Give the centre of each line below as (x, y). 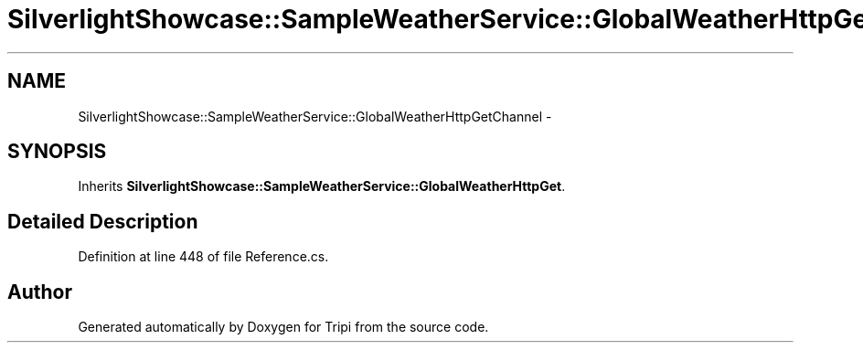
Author (40, 292)
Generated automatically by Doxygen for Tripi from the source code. (283, 327)
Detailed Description (103, 221)
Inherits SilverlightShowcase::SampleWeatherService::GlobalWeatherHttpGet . (322, 186)
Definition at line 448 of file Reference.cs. (203, 257)
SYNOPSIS (57, 152)
